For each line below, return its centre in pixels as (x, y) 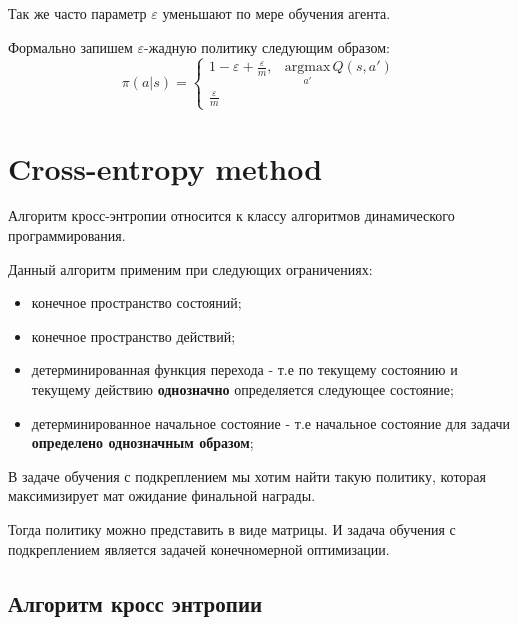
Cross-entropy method (165, 167)
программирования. (67, 235)
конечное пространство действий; (133, 335)
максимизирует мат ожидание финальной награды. (162, 495)
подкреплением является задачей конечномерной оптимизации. (199, 548)
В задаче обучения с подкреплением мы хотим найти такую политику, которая (247, 475)
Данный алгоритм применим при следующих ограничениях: (190, 268)
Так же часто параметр (77, 13)
